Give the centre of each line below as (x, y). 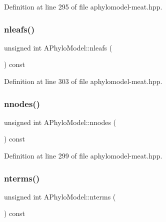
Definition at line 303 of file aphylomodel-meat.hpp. (83, 81)
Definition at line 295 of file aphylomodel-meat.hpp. (83, 6)
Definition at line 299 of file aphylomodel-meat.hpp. (83, 155)
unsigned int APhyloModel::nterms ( (60, 196)
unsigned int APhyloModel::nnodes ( (60, 122)
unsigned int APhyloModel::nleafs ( (58, 47)
